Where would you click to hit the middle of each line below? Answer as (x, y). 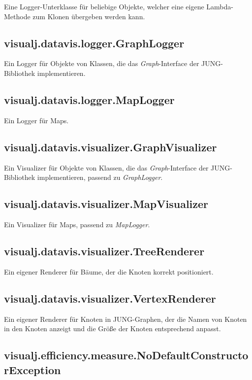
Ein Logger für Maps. (36, 120)
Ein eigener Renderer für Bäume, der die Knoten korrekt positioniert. (109, 271)
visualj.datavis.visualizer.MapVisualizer (106, 204)
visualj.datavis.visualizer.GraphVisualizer (110, 147)
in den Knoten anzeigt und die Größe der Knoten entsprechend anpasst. (112, 328)
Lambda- (220, 6)
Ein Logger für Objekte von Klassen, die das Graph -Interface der (102, 63)
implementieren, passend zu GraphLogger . (100, 177)
